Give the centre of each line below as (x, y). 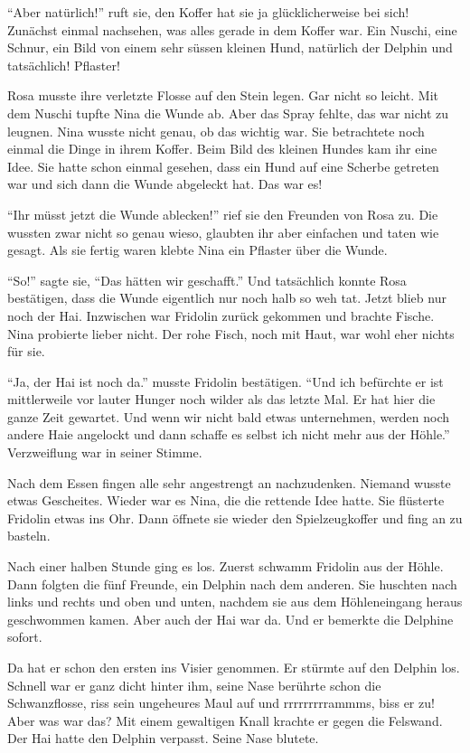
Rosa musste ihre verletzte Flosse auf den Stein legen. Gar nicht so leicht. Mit (223, 95)
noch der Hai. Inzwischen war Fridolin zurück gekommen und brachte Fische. (221, 315)
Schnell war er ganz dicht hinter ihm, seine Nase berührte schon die (194, 685)
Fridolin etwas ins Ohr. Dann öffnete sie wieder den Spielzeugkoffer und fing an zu (235, 518)
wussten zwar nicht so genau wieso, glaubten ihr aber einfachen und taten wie (223, 232)
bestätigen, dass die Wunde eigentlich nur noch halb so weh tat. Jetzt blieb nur (227, 298)
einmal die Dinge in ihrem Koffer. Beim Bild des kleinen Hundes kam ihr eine (222, 149)
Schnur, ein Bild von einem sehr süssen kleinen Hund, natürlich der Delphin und (230, 47)
